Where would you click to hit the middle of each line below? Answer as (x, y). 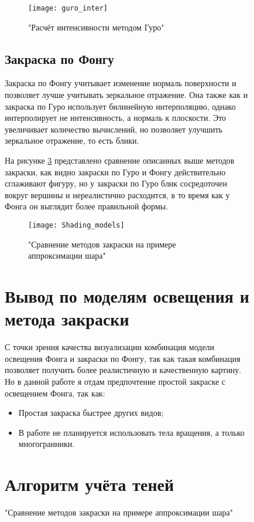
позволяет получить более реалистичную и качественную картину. (123, 370)
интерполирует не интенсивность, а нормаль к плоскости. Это (116, 118)
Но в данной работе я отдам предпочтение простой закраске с (115, 381)
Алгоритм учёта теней (90, 484)
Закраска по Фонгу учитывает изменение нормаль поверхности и (121, 83)
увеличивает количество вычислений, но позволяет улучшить (114, 129)
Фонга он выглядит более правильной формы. (87, 206)
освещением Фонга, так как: (55, 393)
